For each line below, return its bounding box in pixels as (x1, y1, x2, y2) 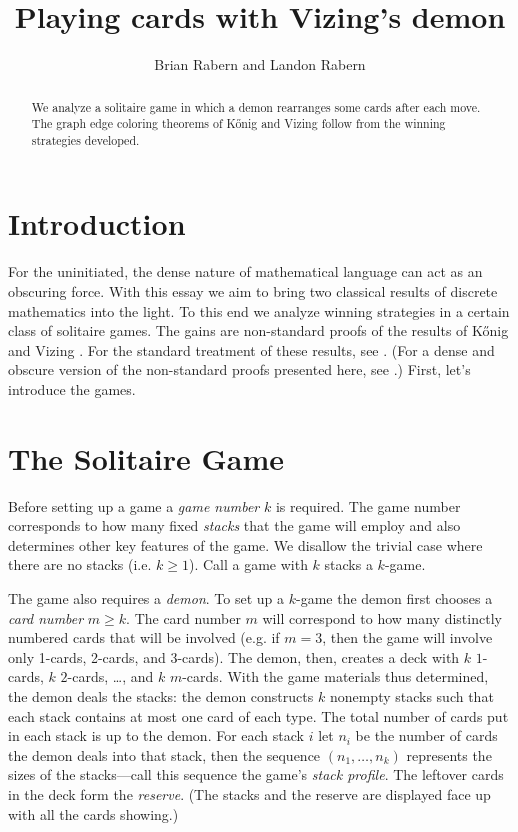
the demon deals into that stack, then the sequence (8, 744, 321, 765)
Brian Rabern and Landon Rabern (154, 54, 366, 75)
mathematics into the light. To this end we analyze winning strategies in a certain (8, 300, 510, 321)
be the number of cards (355, 725, 498, 746)
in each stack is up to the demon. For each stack (8, 725, 304, 746)
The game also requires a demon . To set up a (8, 588, 285, 609)
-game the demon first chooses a (295, 588, 493, 609)
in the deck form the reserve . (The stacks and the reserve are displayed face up (8, 784, 491, 805)
